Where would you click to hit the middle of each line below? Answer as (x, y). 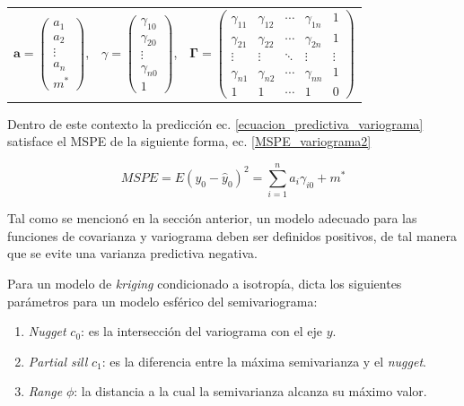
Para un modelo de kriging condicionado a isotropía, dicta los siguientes (205, 283)
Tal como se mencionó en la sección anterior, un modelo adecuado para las (212, 218)
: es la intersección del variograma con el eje (202, 331)
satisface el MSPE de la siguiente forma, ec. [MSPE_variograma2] (189, 141)
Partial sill (58, 361)
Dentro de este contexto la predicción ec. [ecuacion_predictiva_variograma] (215, 123)
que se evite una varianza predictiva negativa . (132, 253)
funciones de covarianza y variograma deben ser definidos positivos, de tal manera (232, 235)
